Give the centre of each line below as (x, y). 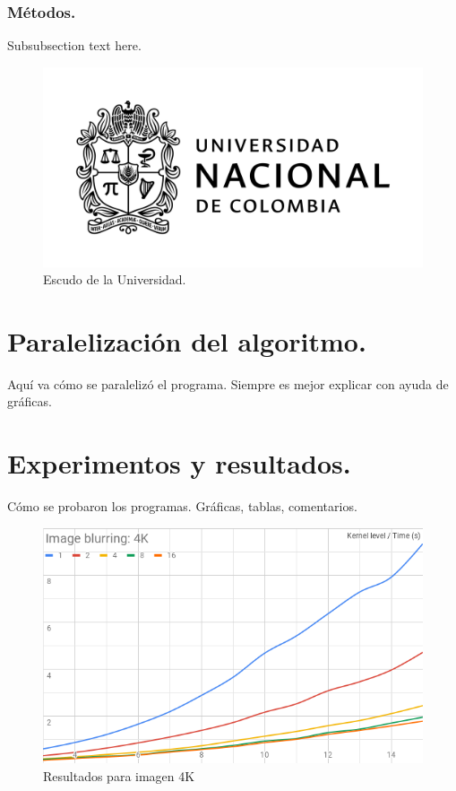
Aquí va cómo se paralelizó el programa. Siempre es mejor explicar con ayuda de (228, 383)
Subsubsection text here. (74, 45)
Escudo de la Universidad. (115, 279)
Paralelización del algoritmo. (187, 340)
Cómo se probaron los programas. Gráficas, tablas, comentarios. (182, 506)
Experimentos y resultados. (179, 463)
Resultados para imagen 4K (119, 775)
